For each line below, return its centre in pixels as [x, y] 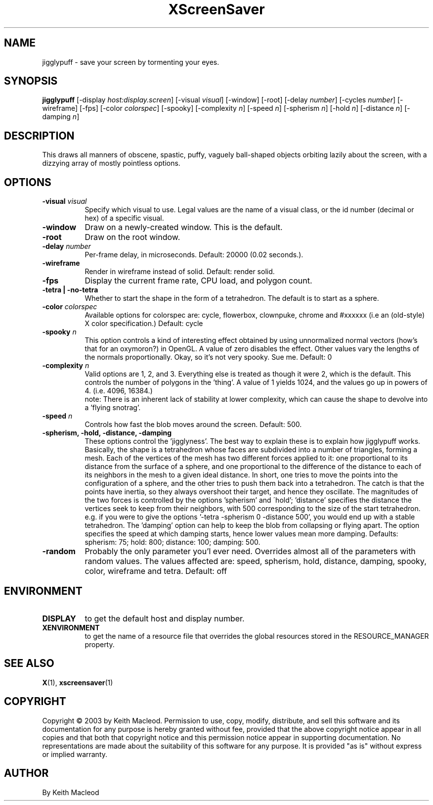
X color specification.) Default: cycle [144, 324]
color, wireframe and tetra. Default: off [156, 571]
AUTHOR [26, 773]
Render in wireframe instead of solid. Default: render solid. [180, 272]
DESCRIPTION [39, 136]
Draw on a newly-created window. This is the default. [184, 227]
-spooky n [59, 332]
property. [100, 644]
